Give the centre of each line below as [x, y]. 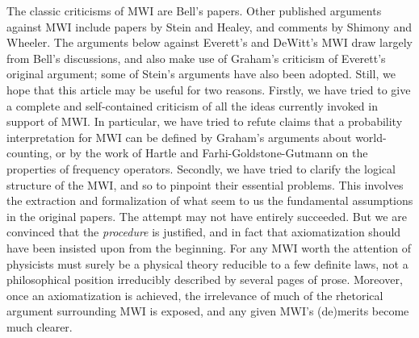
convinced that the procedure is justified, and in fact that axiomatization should [204, 232]
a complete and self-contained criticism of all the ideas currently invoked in [192, 105]
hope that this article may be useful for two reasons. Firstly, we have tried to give [209, 89]
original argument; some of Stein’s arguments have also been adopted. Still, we [201, 74]
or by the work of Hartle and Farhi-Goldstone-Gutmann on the [212, 153]
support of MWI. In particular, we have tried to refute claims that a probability [205, 121]
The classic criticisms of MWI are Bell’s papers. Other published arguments [194, 10]
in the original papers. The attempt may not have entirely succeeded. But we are [207, 216]
